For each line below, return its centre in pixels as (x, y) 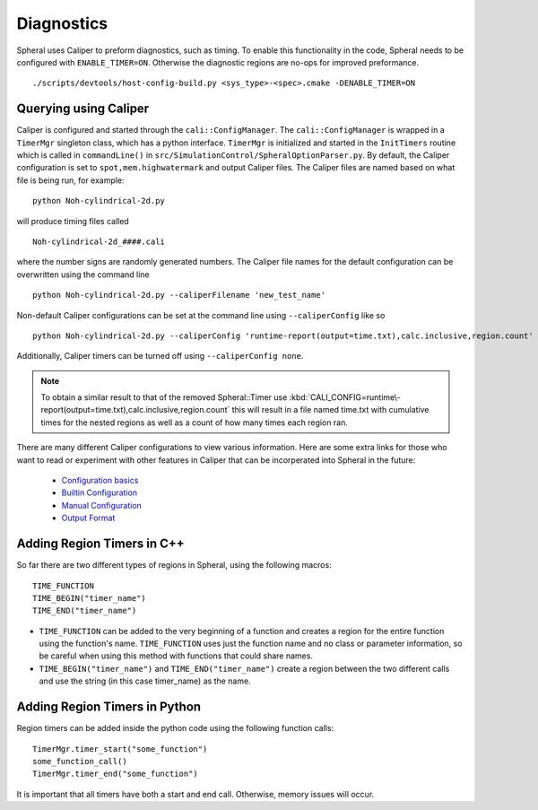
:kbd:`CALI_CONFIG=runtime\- (345, 397)
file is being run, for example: (70, 180)
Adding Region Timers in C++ (101, 544)
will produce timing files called (73, 221)
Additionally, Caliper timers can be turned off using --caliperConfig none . (160, 356)
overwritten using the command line (83, 274)
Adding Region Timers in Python (109, 707)
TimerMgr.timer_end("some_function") (116, 774)
